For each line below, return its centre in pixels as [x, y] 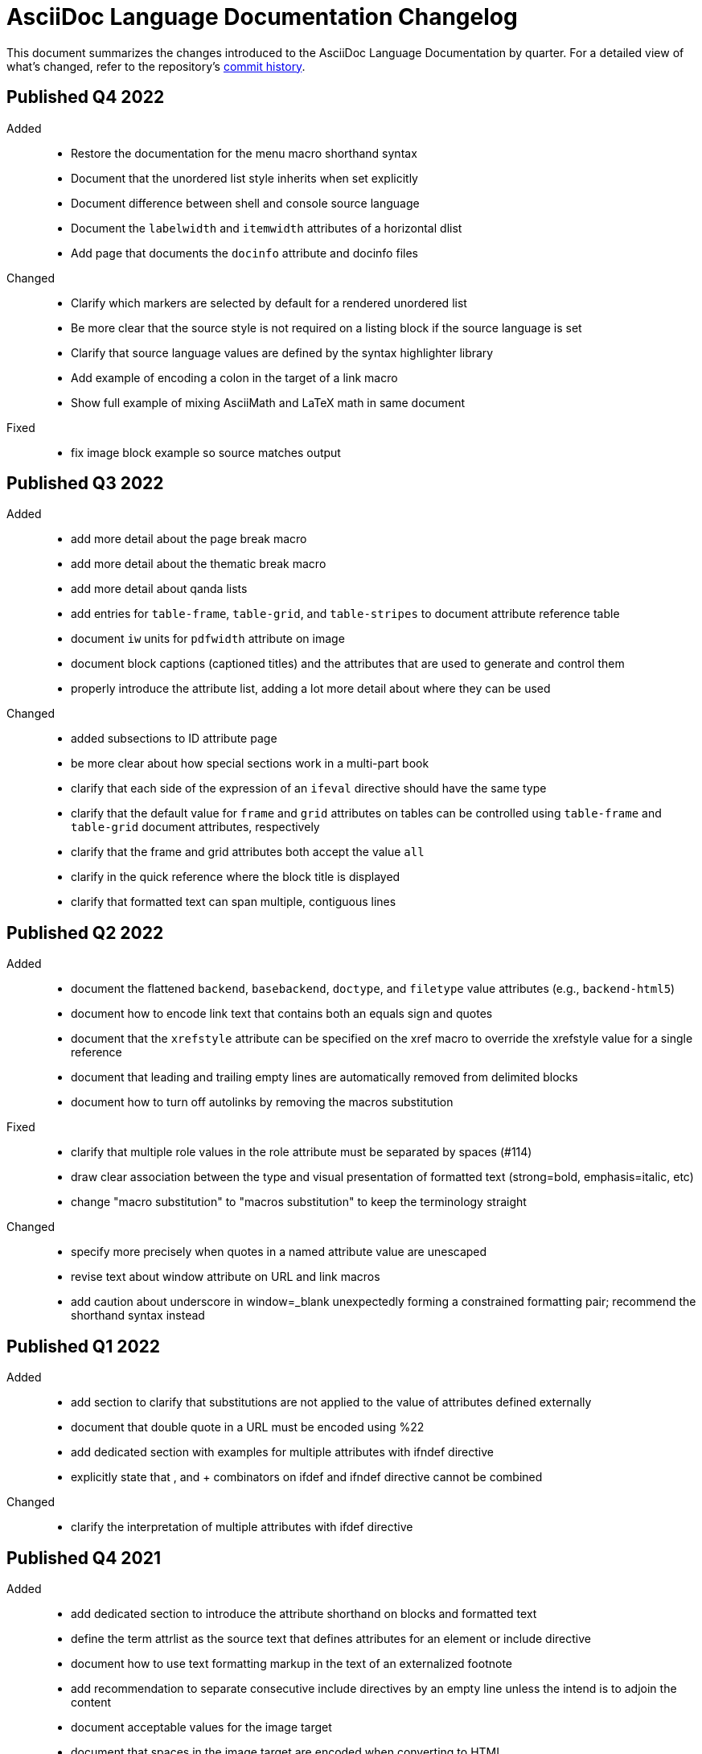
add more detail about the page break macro [189, 539]
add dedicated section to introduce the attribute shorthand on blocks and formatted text [304, 1613]
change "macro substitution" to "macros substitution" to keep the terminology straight [299, 1202]
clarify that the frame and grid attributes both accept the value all [248, 852]
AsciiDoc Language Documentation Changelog [262, 17]
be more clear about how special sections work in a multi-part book [250, 764]
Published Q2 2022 [85, 933]
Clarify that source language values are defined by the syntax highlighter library [282, 352]
